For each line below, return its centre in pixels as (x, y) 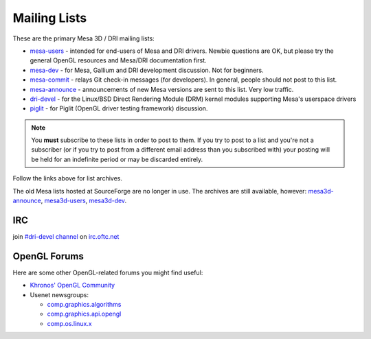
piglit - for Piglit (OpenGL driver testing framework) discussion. (119, 108)
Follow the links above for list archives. (68, 178)
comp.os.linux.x (69, 323)
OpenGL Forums (48, 256)
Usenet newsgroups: (59, 294)
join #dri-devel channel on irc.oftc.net (66, 236)
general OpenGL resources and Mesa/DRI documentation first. (118, 60)
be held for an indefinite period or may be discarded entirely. (117, 159)
